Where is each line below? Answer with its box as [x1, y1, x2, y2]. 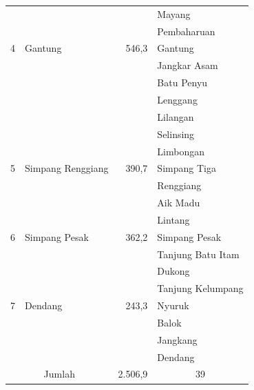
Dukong [157, 264, 190, 278]
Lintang [157, 212, 190, 226]
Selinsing [157, 126, 195, 141]
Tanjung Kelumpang [157, 281, 244, 295]
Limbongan [157, 144, 205, 158]
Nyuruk [157, 298, 189, 313]
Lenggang [157, 92, 198, 106]
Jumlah [43, 367, 75, 381]
